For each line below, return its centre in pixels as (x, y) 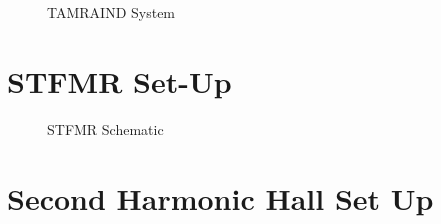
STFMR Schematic (105, 128)
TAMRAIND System (111, 12)
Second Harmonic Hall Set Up (220, 197)
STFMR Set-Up (119, 80)
